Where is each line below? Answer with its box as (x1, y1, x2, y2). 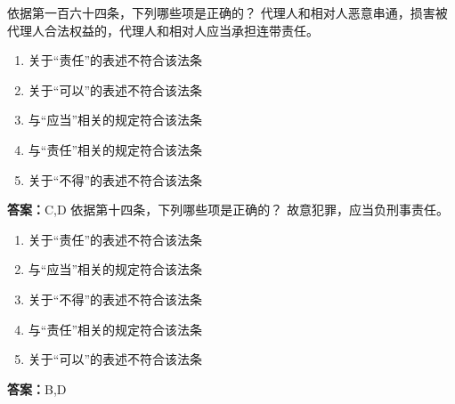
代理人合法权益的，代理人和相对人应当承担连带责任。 (7, 20, 319, 39)
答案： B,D (7, 379, 67, 398)
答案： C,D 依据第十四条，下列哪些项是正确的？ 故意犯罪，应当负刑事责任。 (7, 200, 450, 219)
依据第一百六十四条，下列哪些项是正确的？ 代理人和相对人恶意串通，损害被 (7, 4, 448, 21)
